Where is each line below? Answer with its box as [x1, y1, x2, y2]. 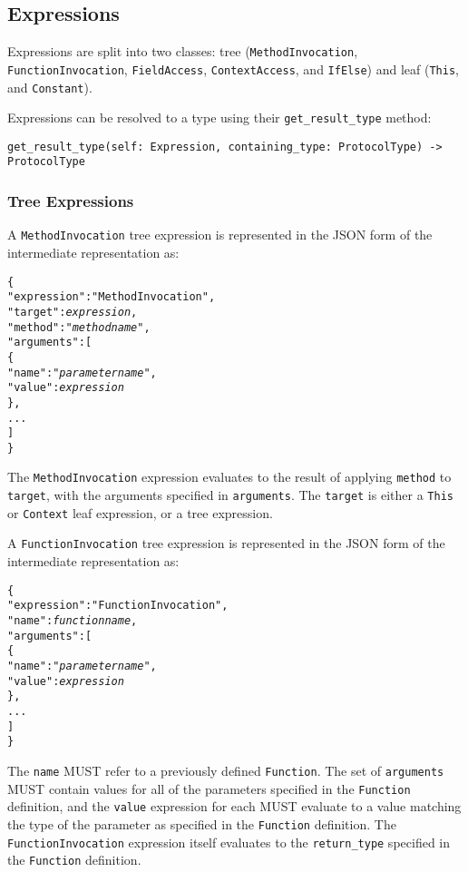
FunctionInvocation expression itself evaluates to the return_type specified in [7, 832, 451, 851]
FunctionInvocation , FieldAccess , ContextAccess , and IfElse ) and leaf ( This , [7, 59, 459, 78]
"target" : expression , [7, 305, 138, 318]
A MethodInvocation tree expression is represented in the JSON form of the [7, 225, 433, 244]
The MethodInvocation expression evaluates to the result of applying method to [7, 467, 452, 486]
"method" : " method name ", [7, 320, 151, 334]
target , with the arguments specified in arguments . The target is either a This [7, 485, 453, 505]
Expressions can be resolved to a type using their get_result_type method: [7, 108, 432, 127]
